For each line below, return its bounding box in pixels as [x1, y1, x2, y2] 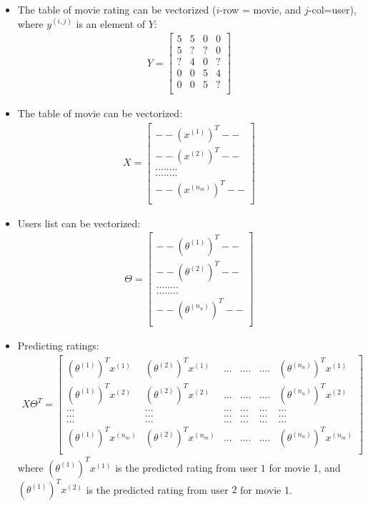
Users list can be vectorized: [17, 215, 141, 230]
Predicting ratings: [17, 338, 99, 353]
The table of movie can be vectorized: [17, 106, 183, 121]
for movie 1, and [269, 460, 341, 475]
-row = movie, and [219, 2, 302, 16]
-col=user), [308, 2, 357, 16]
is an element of [76, 16, 146, 31]
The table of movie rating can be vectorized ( [17, 2, 217, 16]
